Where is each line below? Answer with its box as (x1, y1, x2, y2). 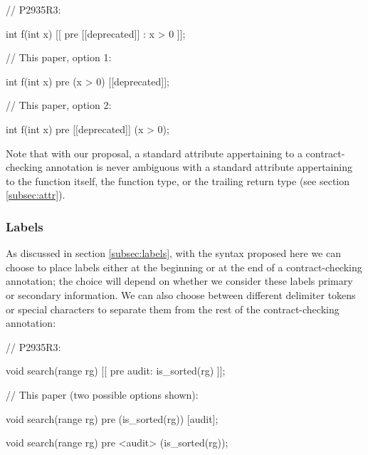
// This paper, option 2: (6, 98, 112, 113)
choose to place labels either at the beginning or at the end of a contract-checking (6, 259, 362, 274)
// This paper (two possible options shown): (6, 387, 199, 402)
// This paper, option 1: (6, 50, 112, 65)
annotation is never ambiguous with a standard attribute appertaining (46, 159, 352, 174)
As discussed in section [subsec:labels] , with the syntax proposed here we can (6, 246, 341, 261)
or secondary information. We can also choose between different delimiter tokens (6, 287, 356, 302)
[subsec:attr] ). (6, 187, 65, 202)
